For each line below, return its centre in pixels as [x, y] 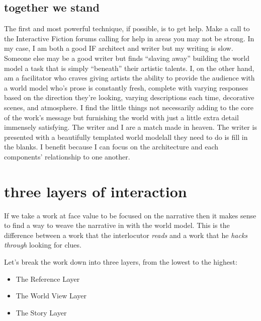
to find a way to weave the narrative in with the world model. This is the [117, 225]
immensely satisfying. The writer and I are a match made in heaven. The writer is [130, 127]
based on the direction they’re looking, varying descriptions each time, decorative [129, 97]
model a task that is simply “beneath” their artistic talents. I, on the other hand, [129, 68]
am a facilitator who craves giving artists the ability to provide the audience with [129, 78]
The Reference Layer [48, 278]
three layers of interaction [96, 191]
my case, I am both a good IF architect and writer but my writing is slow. [119, 48]
